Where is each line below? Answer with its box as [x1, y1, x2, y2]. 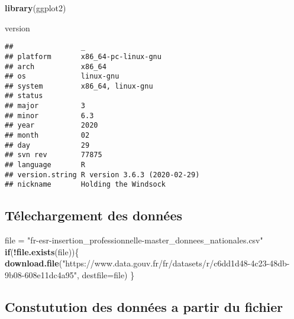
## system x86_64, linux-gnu [5, 82, 153, 90]
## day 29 [5, 141, 90, 149]
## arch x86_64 [5, 62, 106, 71]
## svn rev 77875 [5, 151, 102, 159]
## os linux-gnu [5, 72, 119, 81]
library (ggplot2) [5, 2, 66, 14]
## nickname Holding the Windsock [5, 180, 166, 189]
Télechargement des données [5, 206, 183, 224]
